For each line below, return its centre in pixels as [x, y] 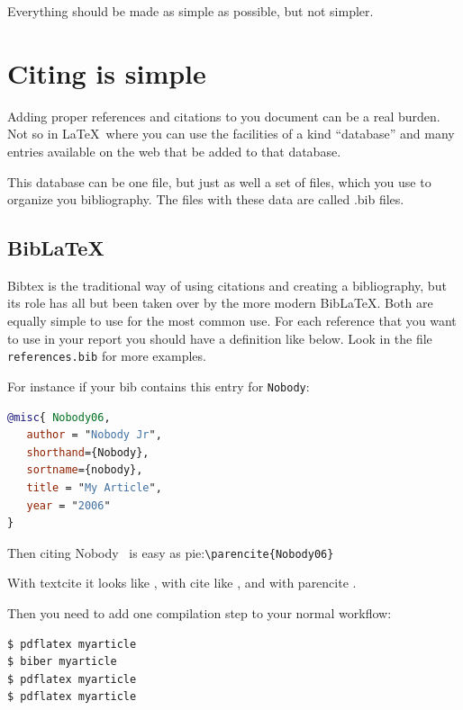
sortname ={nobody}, [85, 470]
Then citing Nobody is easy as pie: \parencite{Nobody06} [171, 552]
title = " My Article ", [94, 487]
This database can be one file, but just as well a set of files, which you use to [219, 181]
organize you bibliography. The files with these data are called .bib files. [206, 199]
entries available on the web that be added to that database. [174, 151]
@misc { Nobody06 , [59, 417]
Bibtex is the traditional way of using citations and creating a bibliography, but [227, 285]
